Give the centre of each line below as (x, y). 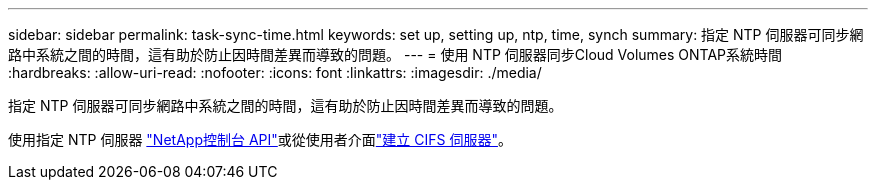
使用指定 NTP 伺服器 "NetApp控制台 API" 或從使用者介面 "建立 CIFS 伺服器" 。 (260, 139)
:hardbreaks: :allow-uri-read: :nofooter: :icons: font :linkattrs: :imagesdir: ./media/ (275, 72)
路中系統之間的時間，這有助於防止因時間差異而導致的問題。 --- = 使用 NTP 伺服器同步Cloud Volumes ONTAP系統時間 (395, 54)
